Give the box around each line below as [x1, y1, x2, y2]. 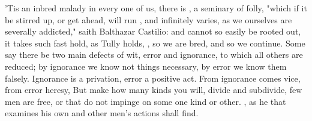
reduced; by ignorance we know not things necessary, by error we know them [5, 60, 287, 72]
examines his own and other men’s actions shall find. [5, 107, 199, 119]
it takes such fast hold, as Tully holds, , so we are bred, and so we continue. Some [5, 36, 305, 49]
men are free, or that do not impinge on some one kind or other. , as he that [5, 95, 286, 107]
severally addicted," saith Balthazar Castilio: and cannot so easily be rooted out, [5, 25, 301, 38]
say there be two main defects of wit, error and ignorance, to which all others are [5, 48, 303, 61]
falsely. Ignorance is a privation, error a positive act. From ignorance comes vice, [5, 72, 301, 84]
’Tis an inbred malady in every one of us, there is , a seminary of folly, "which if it [5, 2, 307, 14]
